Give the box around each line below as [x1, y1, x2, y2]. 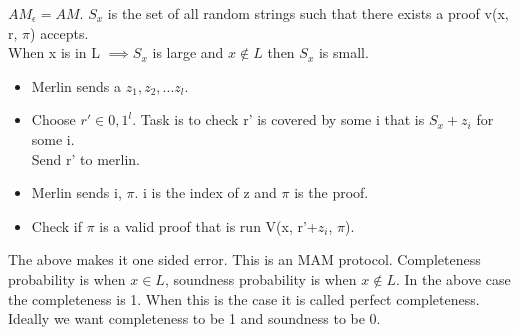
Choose [31, 109, 76, 130]
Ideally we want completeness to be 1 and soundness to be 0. [8, 308, 381, 329]
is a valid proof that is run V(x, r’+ [99, 215, 318, 236]
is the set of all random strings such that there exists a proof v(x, [107, 3, 509, 23]
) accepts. [30, 22, 89, 43]
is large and [152, 42, 224, 63]
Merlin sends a [31, 75, 122, 96]
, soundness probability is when [164, 268, 357, 289]
